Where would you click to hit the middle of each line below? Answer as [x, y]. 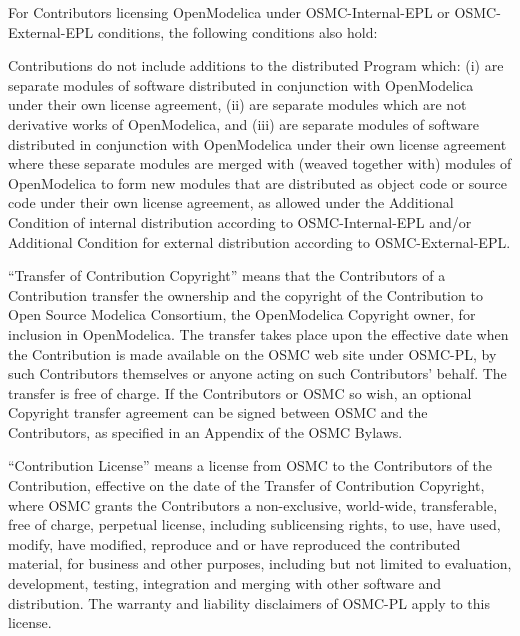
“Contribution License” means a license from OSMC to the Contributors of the [250, 465]
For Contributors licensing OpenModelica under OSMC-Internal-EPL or [229, 12]
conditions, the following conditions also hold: [237, 31]
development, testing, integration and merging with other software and [225, 583]
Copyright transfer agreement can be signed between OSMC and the [218, 412]
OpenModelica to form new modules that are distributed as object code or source [258, 182]
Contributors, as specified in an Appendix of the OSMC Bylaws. [205, 431]
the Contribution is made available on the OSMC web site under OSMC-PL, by [252, 353]
